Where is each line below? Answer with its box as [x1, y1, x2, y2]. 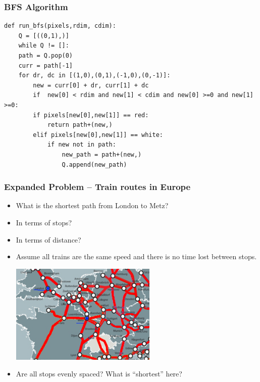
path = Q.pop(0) [18, 52, 73, 59]
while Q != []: [18, 42, 69, 50]
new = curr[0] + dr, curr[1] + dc [33, 81, 149, 89]
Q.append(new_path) [62, 161, 127, 168]
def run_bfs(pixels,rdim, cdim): [4, 22, 116, 30]
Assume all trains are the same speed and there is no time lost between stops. [16, 251, 257, 262]
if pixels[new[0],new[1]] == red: [33, 111, 149, 119]
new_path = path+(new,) [62, 151, 142, 158]
